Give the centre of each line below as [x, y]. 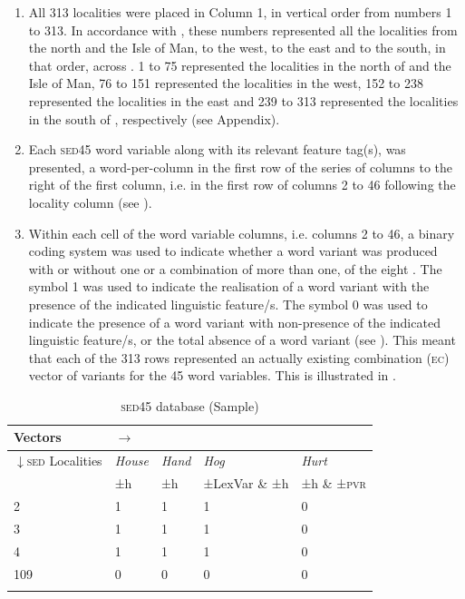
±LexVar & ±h [246, 483]
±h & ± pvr [334, 483]
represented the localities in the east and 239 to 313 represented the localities [243, 100]
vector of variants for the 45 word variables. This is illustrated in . [212, 375]
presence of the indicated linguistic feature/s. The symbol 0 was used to [228, 304]
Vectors [38, 437]
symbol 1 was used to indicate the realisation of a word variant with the [229, 286]
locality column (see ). [90, 202]
